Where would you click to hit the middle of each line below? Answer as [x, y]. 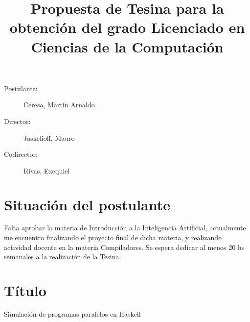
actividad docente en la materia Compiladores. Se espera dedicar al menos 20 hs [124, 247]
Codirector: [21, 154]
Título [25, 290]
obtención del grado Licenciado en [127, 27]
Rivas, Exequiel [47, 170]
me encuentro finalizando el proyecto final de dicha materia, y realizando [113, 237]
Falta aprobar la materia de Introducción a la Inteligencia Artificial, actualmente [125, 228]
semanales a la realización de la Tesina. [63, 257]
